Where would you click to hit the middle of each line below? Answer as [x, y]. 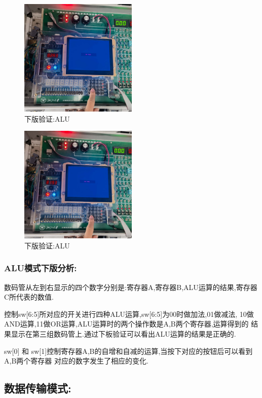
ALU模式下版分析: [41, 268]
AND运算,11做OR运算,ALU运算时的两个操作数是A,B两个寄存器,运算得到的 [126, 324]
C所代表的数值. [29, 297]
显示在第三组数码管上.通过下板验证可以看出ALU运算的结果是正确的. [123, 333]
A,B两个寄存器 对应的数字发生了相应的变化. [76, 361]
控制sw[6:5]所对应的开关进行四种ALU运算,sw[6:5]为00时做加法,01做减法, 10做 [129, 314]
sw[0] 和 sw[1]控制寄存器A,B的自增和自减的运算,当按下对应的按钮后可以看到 [128, 351]
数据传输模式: [38, 388]
